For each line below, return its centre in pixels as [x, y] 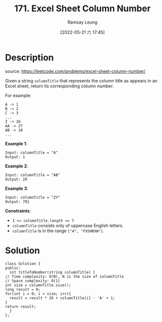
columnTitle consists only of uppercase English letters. [68, 225]
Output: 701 [17, 202]
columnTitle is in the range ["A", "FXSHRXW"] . [58, 231]
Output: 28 [16, 179]
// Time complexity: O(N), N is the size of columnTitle [65, 276]
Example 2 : [17, 166]
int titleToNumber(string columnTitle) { [53, 272]
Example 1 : [16, 143]
